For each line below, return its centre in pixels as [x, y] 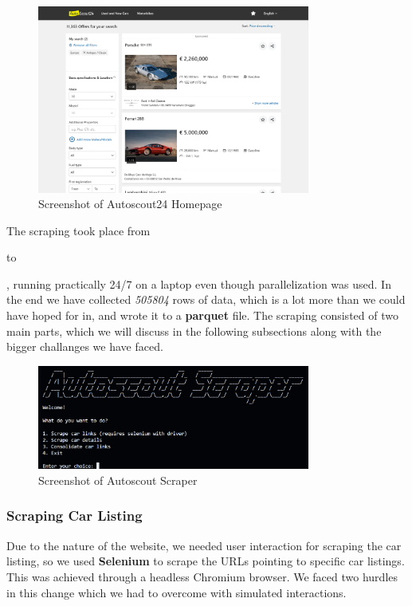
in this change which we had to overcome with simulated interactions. [177, 592]
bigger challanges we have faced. [85, 346]
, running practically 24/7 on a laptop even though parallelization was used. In [199, 283]
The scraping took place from [78, 230]
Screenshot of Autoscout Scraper [118, 480]
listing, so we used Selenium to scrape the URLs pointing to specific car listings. [206, 561]
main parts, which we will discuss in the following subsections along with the [194, 331]
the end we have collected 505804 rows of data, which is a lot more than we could [206, 299]
